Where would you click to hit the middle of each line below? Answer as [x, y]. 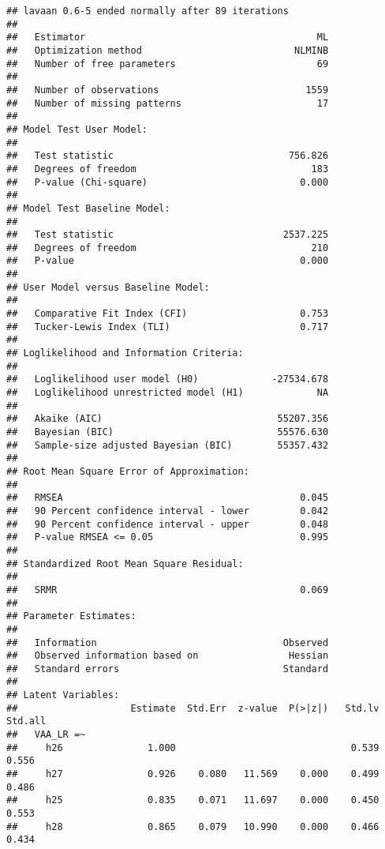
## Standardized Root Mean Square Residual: [125, 563]
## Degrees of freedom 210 [168, 248]
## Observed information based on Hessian [168, 656]
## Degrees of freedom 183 [168, 169]
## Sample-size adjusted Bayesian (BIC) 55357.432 [168, 445]
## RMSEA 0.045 [168, 498]
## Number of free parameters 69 [168, 64]
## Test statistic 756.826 [168, 156]
